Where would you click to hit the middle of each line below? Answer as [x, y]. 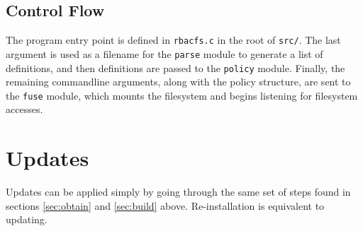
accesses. [24, 109]
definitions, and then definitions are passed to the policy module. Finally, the [175, 67]
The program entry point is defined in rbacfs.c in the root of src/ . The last [173, 40]
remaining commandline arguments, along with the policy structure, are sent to [178, 82]
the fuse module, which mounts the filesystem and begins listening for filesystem [182, 95]
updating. [27, 219]
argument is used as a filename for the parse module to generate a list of [164, 53]
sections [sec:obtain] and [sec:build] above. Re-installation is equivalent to [165, 205]
